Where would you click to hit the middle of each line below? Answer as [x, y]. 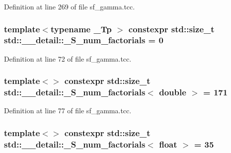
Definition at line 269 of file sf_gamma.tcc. [70, 6]
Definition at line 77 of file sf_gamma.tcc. [68, 111]
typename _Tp [81, 29]
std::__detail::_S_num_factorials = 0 [84, 40]
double [173, 92]
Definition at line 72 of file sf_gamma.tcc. [68, 58]
